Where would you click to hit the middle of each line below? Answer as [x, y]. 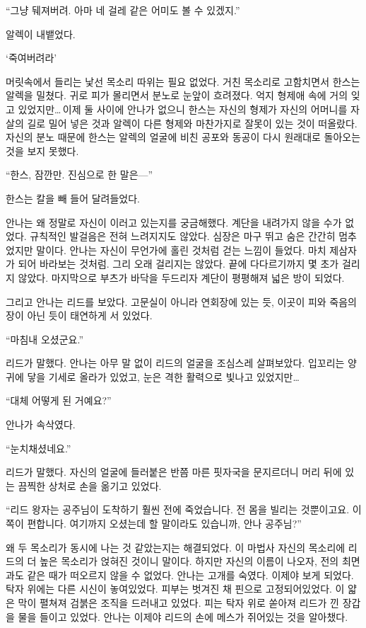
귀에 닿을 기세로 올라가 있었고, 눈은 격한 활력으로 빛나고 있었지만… [153, 376]
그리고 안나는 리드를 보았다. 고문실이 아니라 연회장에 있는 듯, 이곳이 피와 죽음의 [181, 301]
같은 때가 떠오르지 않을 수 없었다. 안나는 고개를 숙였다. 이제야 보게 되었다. [190, 575]
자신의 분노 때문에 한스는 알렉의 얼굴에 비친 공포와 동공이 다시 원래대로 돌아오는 [183, 137]
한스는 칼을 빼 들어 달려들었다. [73, 198]
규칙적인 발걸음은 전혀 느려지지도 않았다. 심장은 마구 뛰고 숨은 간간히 [183, 236]
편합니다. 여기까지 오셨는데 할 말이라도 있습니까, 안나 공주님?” [164, 524]
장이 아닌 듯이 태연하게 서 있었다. [79, 315]
